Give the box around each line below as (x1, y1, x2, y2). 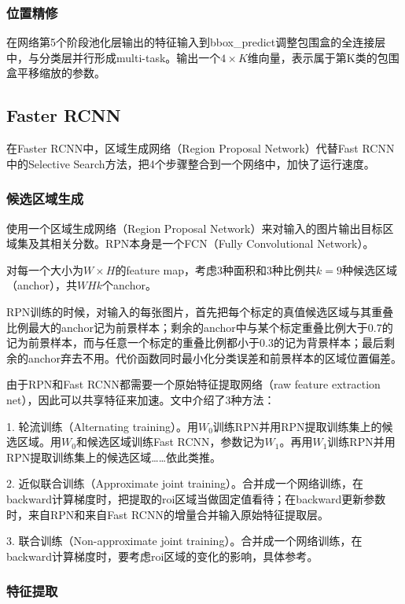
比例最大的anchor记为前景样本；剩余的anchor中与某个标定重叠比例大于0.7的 (6, 319, 393, 335)
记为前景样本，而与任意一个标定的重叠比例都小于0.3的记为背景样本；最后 (6, 334, 384, 351)
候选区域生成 (6, 189, 84, 208)
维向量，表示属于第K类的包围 (247, 49, 399, 65)
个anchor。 (102, 277, 156, 293)
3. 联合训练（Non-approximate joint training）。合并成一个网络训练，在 (6, 532, 363, 549)
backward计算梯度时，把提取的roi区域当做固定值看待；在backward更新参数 (6, 490, 386, 506)
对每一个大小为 (6, 261, 83, 278)
